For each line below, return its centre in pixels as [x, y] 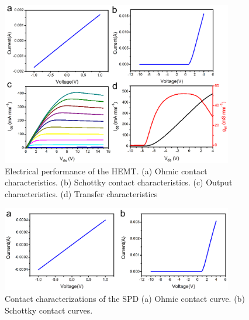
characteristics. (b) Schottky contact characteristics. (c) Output [119, 182]
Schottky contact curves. [49, 310]
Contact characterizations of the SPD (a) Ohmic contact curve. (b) [125, 298]
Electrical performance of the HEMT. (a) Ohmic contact [106, 171]
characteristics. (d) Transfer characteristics [81, 193]
